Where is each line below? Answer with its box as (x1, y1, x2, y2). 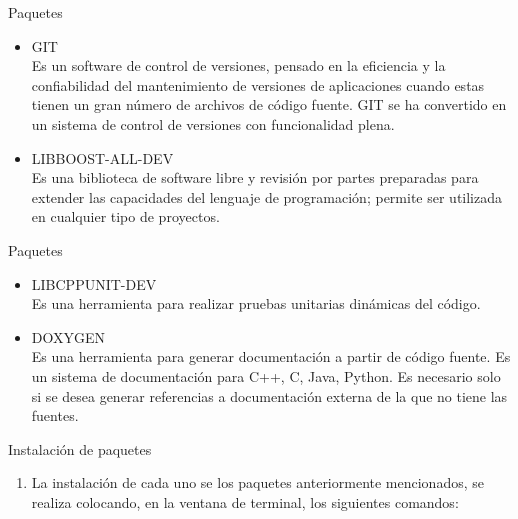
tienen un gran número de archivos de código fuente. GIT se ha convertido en (31, 94, 507, 115)
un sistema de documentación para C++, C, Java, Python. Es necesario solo (31, 365, 501, 386)
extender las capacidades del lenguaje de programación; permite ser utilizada (31, 186, 502, 207)
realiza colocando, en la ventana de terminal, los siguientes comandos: (31, 491, 459, 512)
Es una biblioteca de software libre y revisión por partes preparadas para (31, 167, 479, 188)
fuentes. (31, 405, 79, 426)
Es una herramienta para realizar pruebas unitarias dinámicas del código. (31, 293, 481, 314)
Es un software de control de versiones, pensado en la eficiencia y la (31, 55, 446, 76)
